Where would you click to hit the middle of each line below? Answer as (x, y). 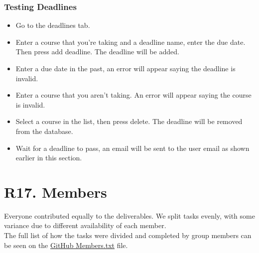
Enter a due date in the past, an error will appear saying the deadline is (126, 68)
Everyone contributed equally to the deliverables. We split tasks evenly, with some (129, 215)
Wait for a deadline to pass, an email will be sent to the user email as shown (132, 148)
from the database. (44, 131)
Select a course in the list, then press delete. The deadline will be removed (129, 121)
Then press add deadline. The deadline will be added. (97, 52)
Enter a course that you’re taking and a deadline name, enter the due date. (130, 42)
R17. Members (56, 191)
